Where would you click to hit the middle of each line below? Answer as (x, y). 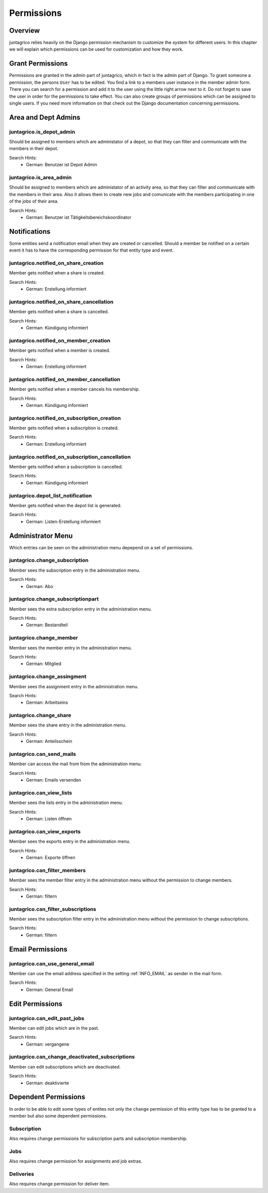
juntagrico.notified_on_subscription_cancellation (70, 457)
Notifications (30, 232)
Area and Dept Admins (45, 117)
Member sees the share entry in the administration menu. (68, 725)
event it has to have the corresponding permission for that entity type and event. (91, 250)
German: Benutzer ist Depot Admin (62, 165)
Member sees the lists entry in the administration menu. (66, 803)
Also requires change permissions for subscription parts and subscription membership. (99, 1138)
